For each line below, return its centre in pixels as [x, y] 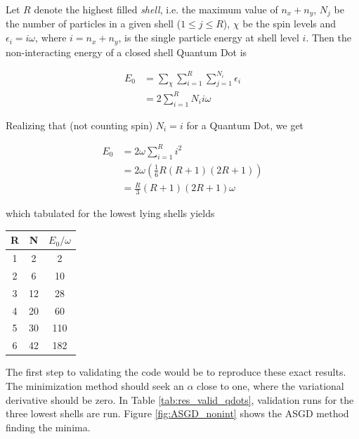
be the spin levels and [289, 24]
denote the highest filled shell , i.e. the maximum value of [156, 9]
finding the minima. [48, 427]
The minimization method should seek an [95, 385]
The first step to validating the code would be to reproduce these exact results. [176, 372]
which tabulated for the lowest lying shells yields [110, 213]
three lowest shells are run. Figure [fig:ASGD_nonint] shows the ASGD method [177, 413]
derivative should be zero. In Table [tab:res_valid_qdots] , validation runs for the [180, 399]
